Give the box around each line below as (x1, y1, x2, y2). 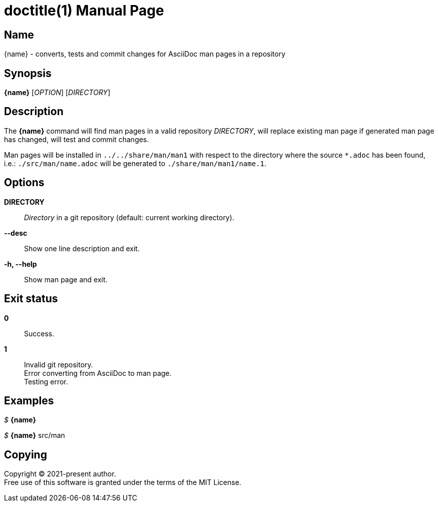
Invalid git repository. (24, 360, 93, 369)
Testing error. (24, 377, 68, 386)
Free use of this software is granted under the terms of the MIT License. (4, 478, 241, 487)
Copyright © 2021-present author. (4, 469, 116, 478)
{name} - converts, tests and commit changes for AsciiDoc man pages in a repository (4, 50, 286, 59)
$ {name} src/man (4, 431, 65, 440)
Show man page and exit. (24, 275, 108, 284)
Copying (4, 448, 47, 461)
